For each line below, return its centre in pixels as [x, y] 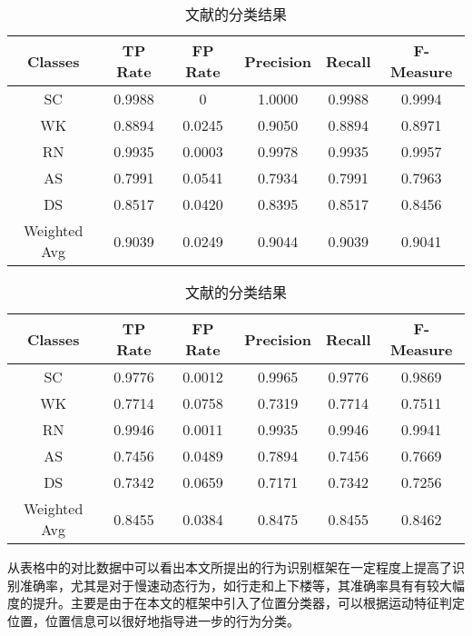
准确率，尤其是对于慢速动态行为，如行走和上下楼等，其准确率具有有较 [229, 585]
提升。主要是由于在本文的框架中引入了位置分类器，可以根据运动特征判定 [248, 603]
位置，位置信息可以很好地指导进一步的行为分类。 [153, 620]
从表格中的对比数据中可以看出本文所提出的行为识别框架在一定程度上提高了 [230, 567]
